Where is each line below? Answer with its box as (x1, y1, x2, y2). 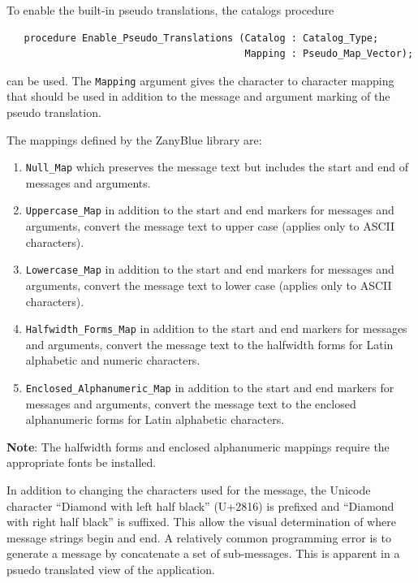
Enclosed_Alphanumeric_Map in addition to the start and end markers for (25, 379, 394, 395)
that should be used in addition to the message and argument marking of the (6, 88, 390, 105)
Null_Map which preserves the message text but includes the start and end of (25, 158, 409, 175)
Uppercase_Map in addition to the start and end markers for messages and (25, 201, 394, 218)
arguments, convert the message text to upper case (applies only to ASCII (25, 218, 395, 235)
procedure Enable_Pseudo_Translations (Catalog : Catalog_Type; (24, 32, 379, 44)
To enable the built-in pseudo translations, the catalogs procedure (6, 2, 334, 18)
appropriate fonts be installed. (6, 454, 157, 471)
